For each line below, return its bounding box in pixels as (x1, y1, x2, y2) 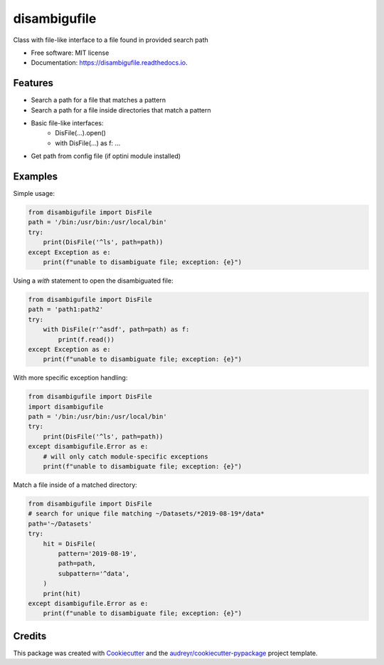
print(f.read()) (58, 335, 115, 343)
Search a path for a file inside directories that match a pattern (31, 105, 211, 114)
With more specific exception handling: (13, 374, 128, 382)
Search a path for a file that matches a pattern (31, 96, 166, 105)
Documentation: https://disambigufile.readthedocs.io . (31, 58, 188, 67)
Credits (13, 630, 47, 642)
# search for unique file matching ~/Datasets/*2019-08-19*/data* (28, 510, 265, 518)
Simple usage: (13, 189, 55, 198)
